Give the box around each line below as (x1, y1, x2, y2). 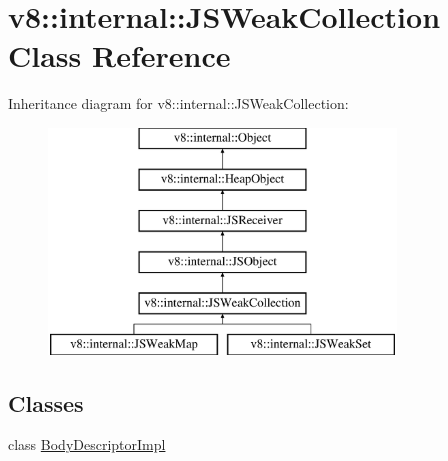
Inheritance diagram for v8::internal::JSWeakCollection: (8, 93, 349, 114)
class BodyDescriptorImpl (8, 434, 166, 455)
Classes (8, 387, 84, 418)
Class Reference (8, 35, 231, 76)
